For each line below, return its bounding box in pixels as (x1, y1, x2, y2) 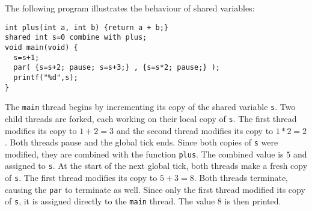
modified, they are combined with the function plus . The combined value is (5, 147, 284, 160)
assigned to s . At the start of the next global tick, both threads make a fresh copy (5, 159, 308, 172)
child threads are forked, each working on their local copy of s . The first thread (5, 112, 297, 124)
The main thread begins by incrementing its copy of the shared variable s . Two (5, 100, 296, 113)
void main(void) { (5, 43, 78, 52)
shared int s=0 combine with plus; (5, 33, 147, 42)
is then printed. (224, 195, 281, 207)
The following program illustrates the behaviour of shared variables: (5, 2, 255, 14)
